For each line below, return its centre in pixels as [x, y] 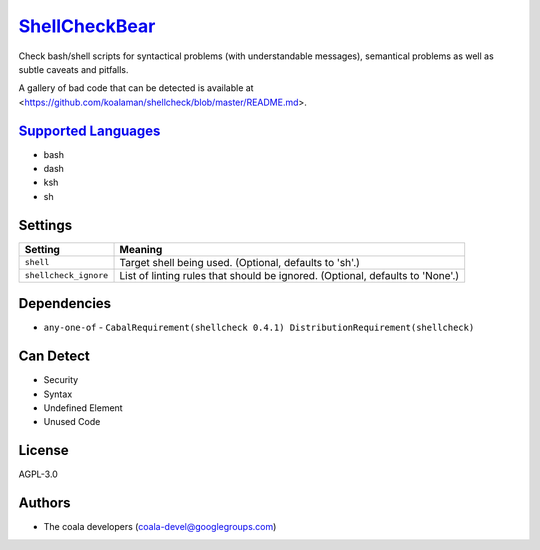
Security [61, 380]
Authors [44, 503]
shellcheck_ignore [66, 275]
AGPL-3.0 [38, 474]
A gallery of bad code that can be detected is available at [136, 88]
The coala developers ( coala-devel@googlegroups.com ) [160, 527]
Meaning [141, 249]
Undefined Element [83, 407]
